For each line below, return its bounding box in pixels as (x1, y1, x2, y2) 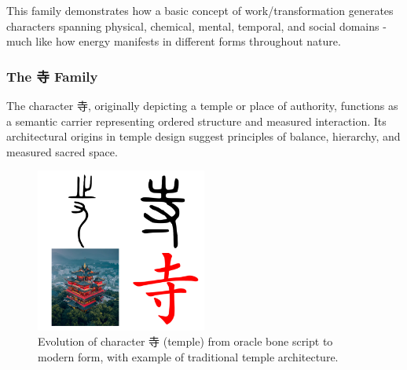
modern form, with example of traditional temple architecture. (38, 348, 339, 365)
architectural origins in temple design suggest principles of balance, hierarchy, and (6, 128, 401, 145)
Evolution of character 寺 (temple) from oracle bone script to (38, 333, 333, 350)
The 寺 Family (6, 66, 98, 86)
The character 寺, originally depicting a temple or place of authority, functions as (6, 97, 398, 113)
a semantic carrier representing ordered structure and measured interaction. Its (6, 112, 387, 129)
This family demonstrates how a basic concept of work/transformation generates (6, 2, 394, 18)
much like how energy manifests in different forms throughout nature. (6, 33, 341, 49)
